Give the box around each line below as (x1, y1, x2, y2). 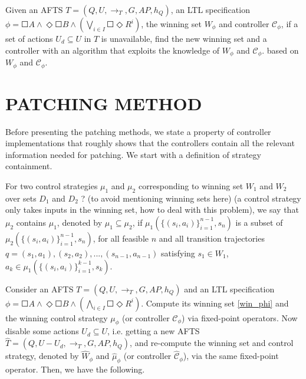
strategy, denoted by (5, 350, 79, 362)
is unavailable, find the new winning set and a (101, 32, 267, 44)
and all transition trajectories (159, 232, 265, 244)
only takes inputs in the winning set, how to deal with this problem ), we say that (5, 203, 299, 216)
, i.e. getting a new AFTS (107, 325, 200, 337)
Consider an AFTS (5, 282, 74, 295)
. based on (262, 44, 299, 56)
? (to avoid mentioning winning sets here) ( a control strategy (81, 192, 301, 204)
